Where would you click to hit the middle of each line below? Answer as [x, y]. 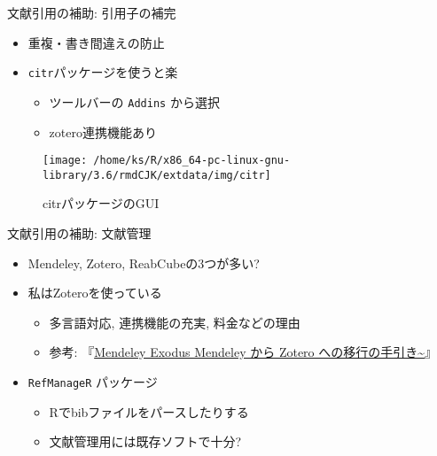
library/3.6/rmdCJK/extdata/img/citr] [157, 175]
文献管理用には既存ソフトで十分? [145, 441]
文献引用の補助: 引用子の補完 [92, 12]
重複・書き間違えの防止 [96, 42]
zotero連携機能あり [103, 131]
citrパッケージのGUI [101, 203]
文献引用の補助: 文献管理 [79, 233]
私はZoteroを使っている [95, 293]
